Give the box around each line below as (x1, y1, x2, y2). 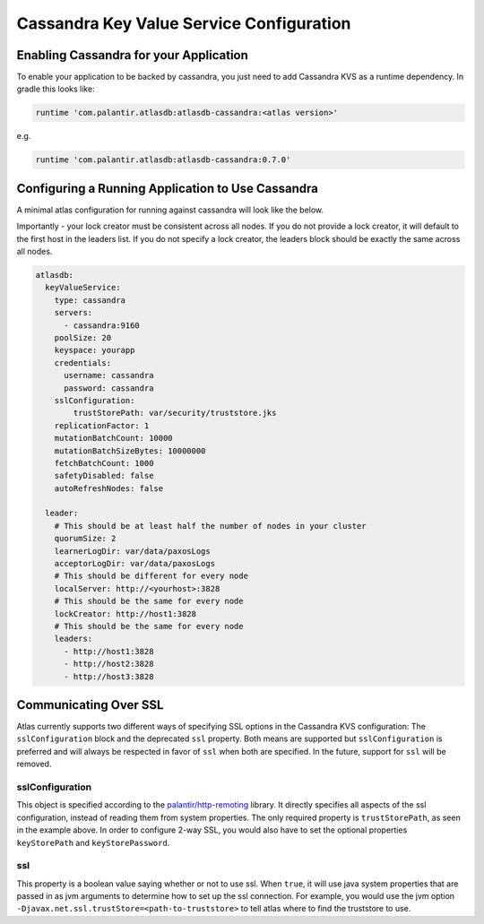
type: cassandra (54, 295, 125, 305)
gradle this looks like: (16, 83, 95, 94)
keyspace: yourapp (54, 345, 135, 356)
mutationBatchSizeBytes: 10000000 (54, 445, 206, 456)
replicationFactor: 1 (54, 420, 150, 430)
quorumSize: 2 (54, 533, 117, 544)
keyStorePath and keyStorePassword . (16, 837, 170, 848)
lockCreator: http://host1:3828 (54, 609, 197, 618)
